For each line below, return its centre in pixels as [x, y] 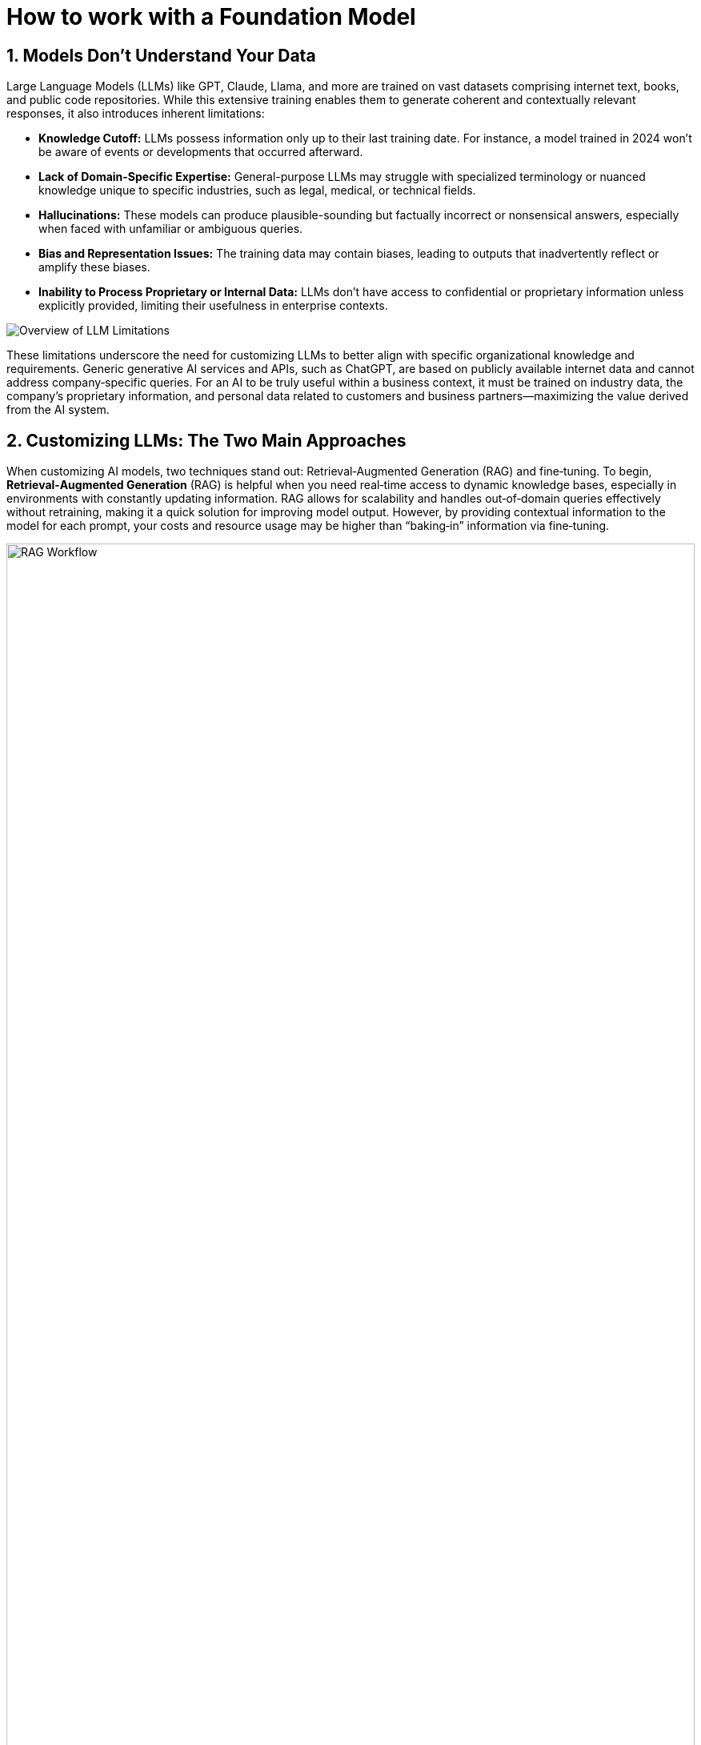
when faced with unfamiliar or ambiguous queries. [171, 229]
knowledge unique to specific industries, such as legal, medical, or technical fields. [257, 191]
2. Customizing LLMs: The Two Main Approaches [206, 440]
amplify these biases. [94, 267]
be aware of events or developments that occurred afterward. [201, 152]
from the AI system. [58, 410]
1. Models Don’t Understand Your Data [161, 55]
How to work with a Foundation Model [211, 17]
